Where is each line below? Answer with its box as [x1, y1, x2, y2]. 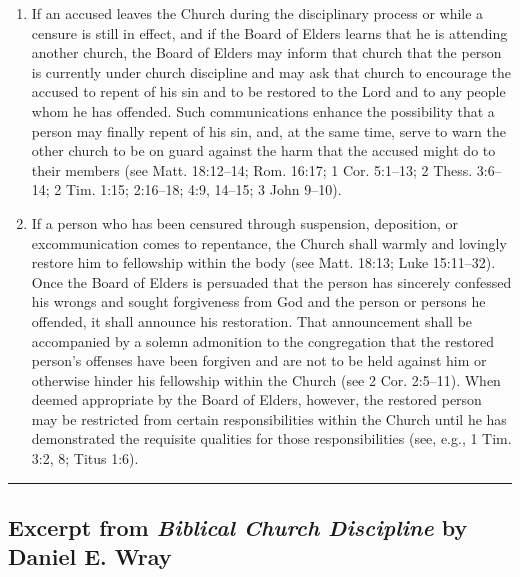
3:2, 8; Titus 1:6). [31, 448, 139, 469]
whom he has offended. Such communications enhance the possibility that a [31, 100, 495, 121]
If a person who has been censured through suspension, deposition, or [31, 212, 458, 233]
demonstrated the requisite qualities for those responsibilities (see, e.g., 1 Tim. [31, 428, 512, 449]
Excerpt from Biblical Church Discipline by [8, 512, 468, 543]
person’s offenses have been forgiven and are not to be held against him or [31, 350, 487, 371]
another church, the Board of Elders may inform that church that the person [31, 42, 502, 63]
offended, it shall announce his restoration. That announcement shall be [31, 310, 473, 331]
